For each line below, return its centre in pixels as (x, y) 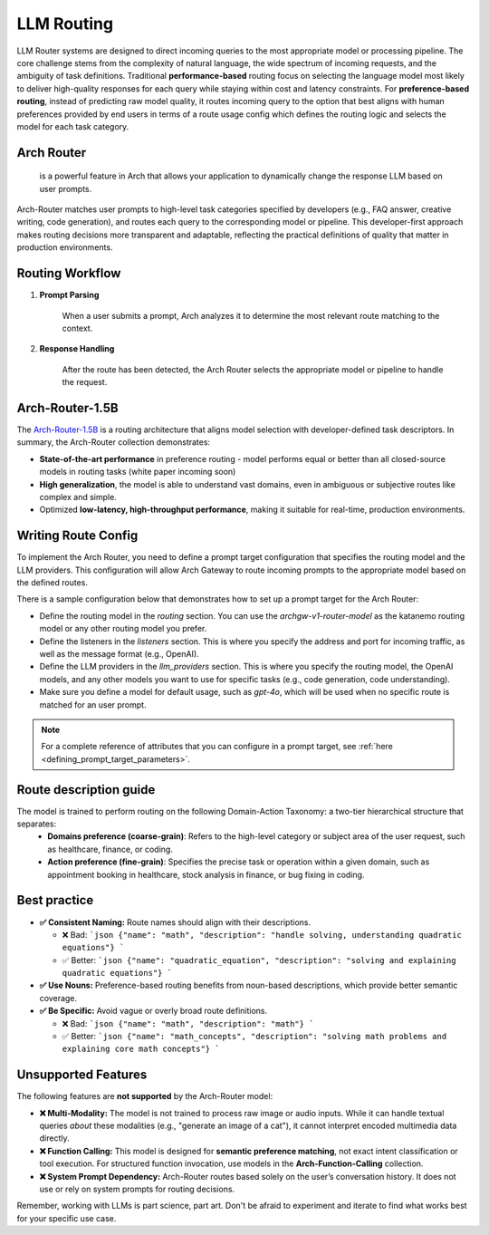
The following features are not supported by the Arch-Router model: (145, 1096)
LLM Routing (65, 24)
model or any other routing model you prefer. (123, 629)
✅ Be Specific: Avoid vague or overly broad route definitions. (153, 1011)
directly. (54, 1138)
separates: (37, 824)
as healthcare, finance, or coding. (110, 849)
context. (77, 328)
